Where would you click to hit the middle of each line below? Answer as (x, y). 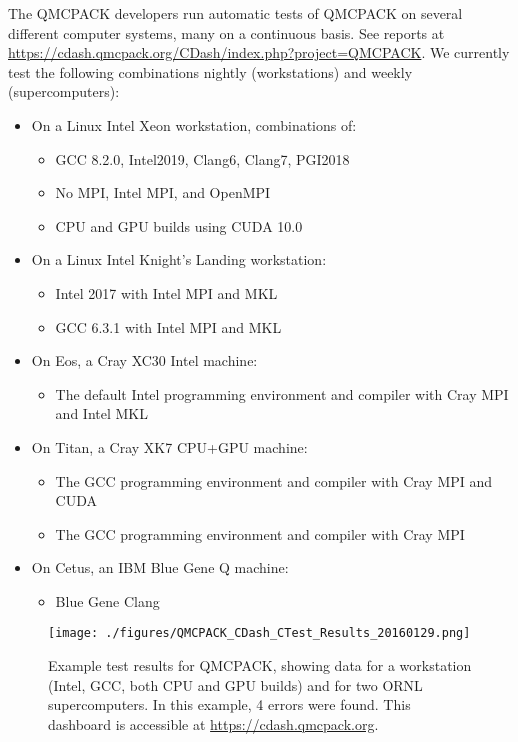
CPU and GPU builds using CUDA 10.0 (179, 225)
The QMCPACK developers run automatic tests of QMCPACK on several (235, 13)
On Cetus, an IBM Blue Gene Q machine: (160, 567)
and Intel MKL (101, 413)
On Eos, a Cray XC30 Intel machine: (144, 360)
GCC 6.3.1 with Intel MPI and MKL (168, 326)
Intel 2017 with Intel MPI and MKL (166, 292)
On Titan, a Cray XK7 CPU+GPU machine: (169, 446)
